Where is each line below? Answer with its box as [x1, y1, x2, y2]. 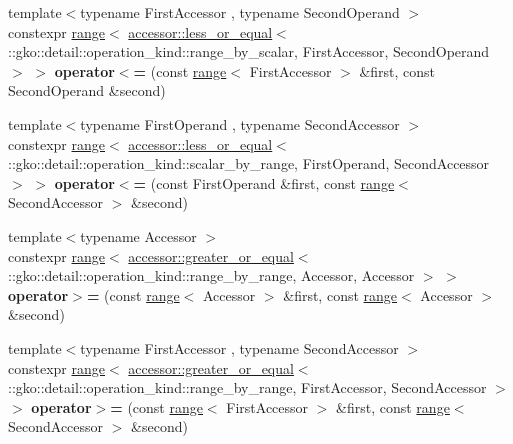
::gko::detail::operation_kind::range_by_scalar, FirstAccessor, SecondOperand [8, 41, 490, 62]
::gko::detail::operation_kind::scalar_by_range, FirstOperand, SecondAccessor [8, 153, 490, 174]
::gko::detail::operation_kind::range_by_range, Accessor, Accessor [8, 265, 415, 286]
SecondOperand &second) [8, 80, 166, 101]
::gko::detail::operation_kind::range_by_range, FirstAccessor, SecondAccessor [8, 377, 487, 398]
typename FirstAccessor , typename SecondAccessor [80, 337, 399, 358]
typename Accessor [80, 225, 197, 246]
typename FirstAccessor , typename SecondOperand [80, 2, 400, 22]
